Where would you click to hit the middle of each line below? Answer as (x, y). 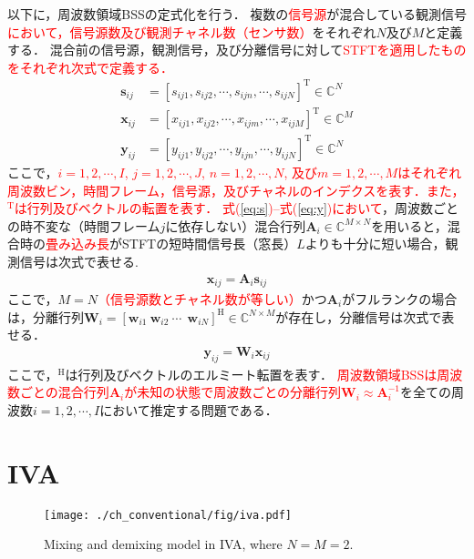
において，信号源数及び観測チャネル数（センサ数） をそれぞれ (192, 31)
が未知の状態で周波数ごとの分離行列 (233, 392)
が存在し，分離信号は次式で (359, 316)
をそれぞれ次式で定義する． (90, 67)
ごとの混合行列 (64, 392)
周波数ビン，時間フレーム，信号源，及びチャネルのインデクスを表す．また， (236, 190)
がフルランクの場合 (400, 299)
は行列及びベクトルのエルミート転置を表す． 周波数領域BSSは (251, 374)
